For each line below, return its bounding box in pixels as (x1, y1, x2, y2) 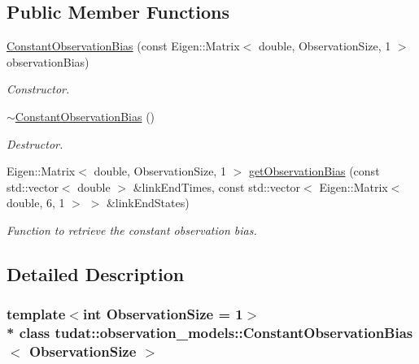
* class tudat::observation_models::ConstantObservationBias (7, 323, 413, 343)
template (7, 304, 66, 324)
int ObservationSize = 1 (82, 304, 243, 324)
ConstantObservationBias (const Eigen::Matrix (7, 37, 240, 54)
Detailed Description (7, 261, 185, 286)
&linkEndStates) (106, 194, 190, 211)
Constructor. (7, 80, 70, 97)
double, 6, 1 (7, 194, 65, 211)
